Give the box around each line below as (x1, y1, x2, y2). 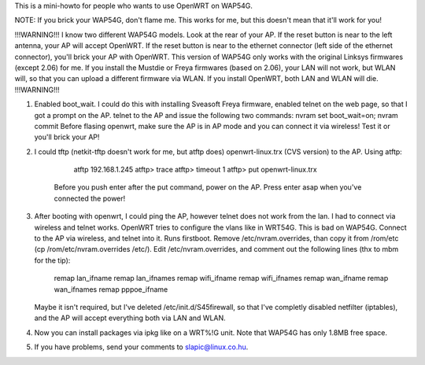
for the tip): (34, 256, 71, 265)
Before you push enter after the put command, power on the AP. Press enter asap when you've (54, 182, 362, 192)
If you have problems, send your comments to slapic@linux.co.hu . (34, 342, 249, 352)
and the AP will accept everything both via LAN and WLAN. (34, 313, 226, 323)
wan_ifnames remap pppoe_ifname (54, 284, 168, 294)
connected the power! (54, 194, 126, 203)
